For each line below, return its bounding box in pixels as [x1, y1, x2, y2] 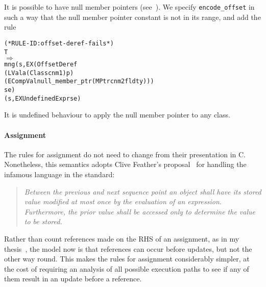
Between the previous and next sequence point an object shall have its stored [24, 186, 261, 197]
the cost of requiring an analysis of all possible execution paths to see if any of [4, 263, 249, 274]
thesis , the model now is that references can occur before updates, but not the [4, 243, 252, 254]
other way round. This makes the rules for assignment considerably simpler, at [4, 253, 250, 264]
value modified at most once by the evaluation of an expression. [24, 196, 222, 207]
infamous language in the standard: [4, 169, 115, 180]
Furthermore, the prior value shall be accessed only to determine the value [24, 206, 255, 217]
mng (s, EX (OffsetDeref [4, 61, 78, 68]
